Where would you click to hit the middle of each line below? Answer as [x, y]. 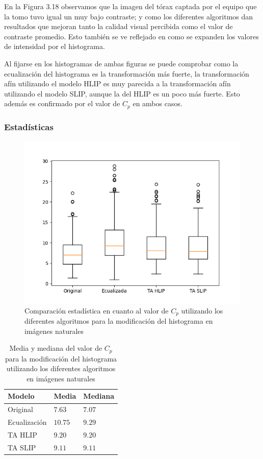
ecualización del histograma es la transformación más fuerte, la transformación [127, 73]
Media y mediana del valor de [56, 348]
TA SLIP [22, 447]
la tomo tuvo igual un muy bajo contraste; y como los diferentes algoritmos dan [129, 16]
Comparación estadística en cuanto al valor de [97, 310]
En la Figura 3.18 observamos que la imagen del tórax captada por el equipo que [130, 6]
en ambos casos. [157, 103]
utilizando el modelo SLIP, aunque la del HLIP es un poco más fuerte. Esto [122, 93]
